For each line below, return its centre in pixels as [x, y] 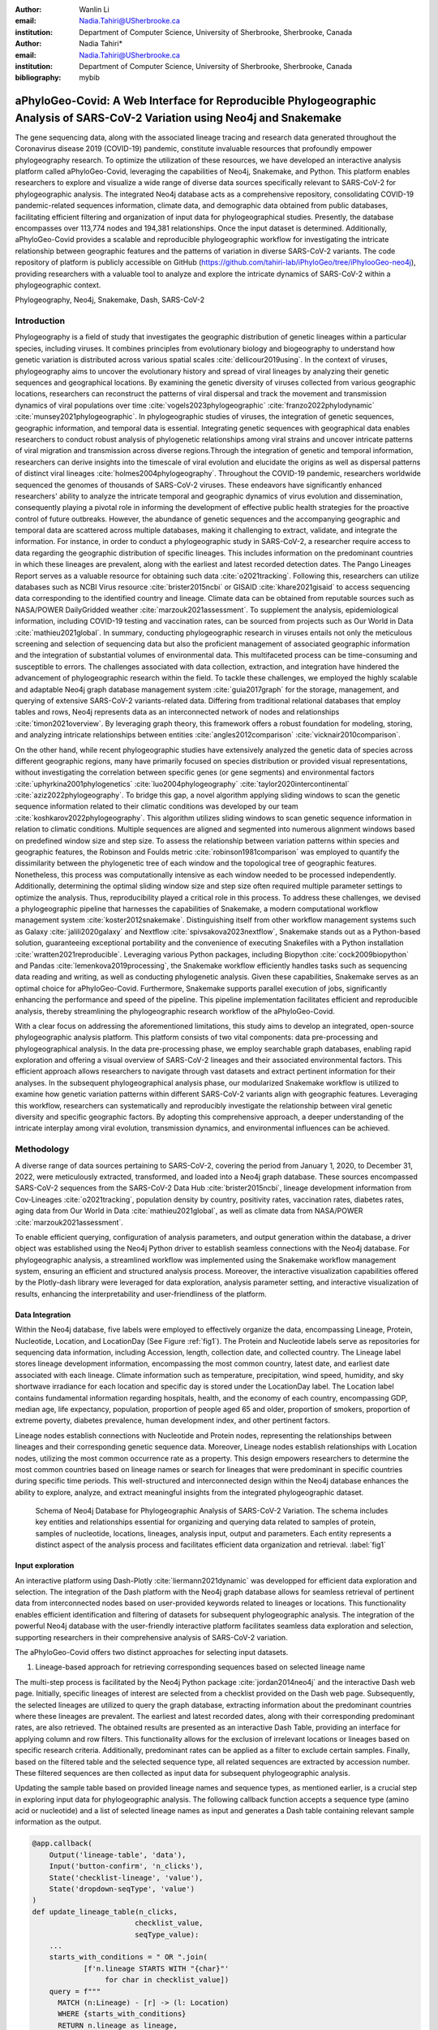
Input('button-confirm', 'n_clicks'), [126, 1866]
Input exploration [45, 1566]
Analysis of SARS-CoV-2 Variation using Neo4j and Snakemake [178, 118]
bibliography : [38, 78]
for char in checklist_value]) [167, 1980]
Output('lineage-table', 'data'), [118, 1855]
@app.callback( [62, 1844]
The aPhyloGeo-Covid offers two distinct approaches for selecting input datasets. [152, 1652]
